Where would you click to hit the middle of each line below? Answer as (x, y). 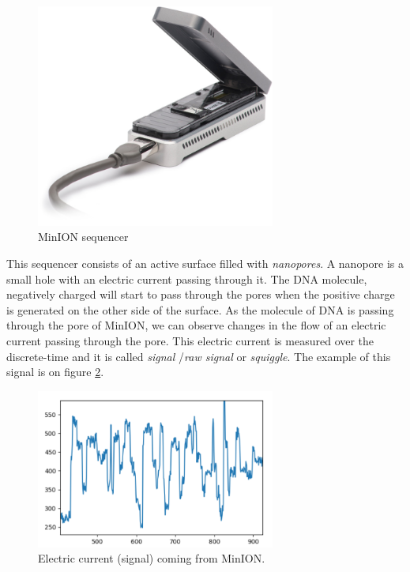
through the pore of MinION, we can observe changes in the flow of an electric (196, 325)
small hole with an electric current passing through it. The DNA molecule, (187, 278)
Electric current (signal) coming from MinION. (152, 558)
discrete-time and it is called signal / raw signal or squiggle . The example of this (199, 356)
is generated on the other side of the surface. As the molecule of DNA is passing (200, 309)
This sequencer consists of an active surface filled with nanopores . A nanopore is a (205, 263)
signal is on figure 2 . (55, 372)
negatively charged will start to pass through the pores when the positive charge (201, 294)
